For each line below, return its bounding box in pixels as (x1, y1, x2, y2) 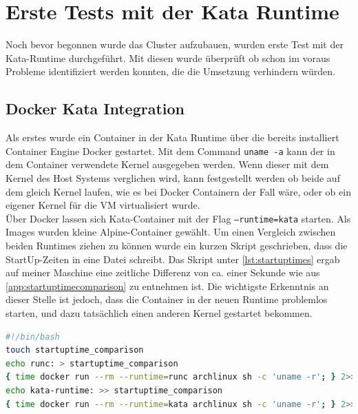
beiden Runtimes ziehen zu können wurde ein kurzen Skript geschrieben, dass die (6, 238, 348, 252)
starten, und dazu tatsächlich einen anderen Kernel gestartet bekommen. (6, 305, 313, 320)
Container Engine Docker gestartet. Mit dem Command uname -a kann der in (6, 143, 335, 158)
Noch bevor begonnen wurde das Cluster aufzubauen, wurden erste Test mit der (6, 37, 344, 52)
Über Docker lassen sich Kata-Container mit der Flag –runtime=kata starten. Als (6, 211, 351, 225)
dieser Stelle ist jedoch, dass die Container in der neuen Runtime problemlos (6, 292, 328, 307)
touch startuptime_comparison (6, 345, 144, 355)
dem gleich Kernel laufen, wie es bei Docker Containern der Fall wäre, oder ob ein (6, 184, 351, 198)
